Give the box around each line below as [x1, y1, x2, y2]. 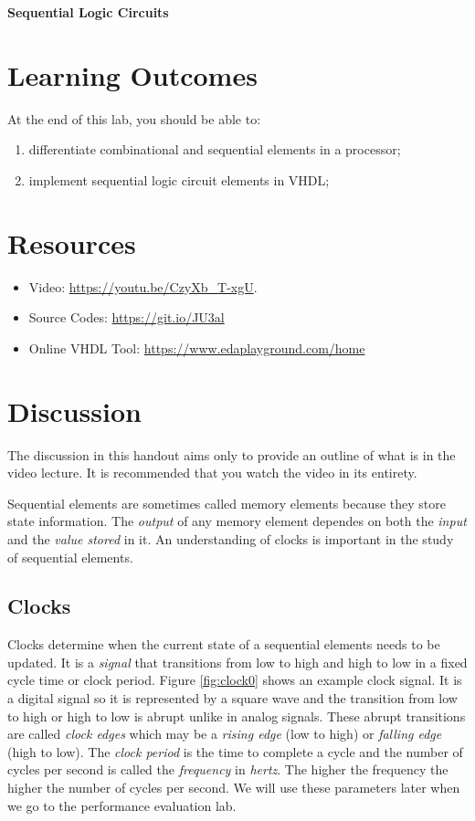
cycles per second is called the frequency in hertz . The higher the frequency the [7, 760, 449, 779]
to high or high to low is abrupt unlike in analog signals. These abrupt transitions [7, 706, 466, 725]
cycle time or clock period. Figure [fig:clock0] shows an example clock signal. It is [7, 670, 462, 689]
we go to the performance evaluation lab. [7, 795, 237, 815]
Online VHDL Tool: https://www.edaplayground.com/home [28, 338, 365, 357]
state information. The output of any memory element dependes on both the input [7, 511, 467, 531]
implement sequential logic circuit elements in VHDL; [28, 170, 330, 189]
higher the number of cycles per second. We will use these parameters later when [7, 778, 460, 797]
